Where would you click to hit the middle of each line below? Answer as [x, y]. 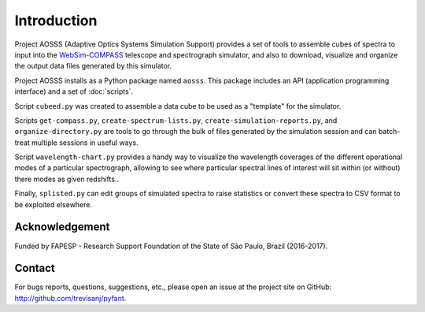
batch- [389, 132]
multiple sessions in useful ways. [85, 143]
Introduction [56, 20]
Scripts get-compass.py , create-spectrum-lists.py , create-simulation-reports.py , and [176, 120]
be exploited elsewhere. [54, 204]
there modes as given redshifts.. [67, 179]
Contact [35, 268]
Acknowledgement [62, 227]
